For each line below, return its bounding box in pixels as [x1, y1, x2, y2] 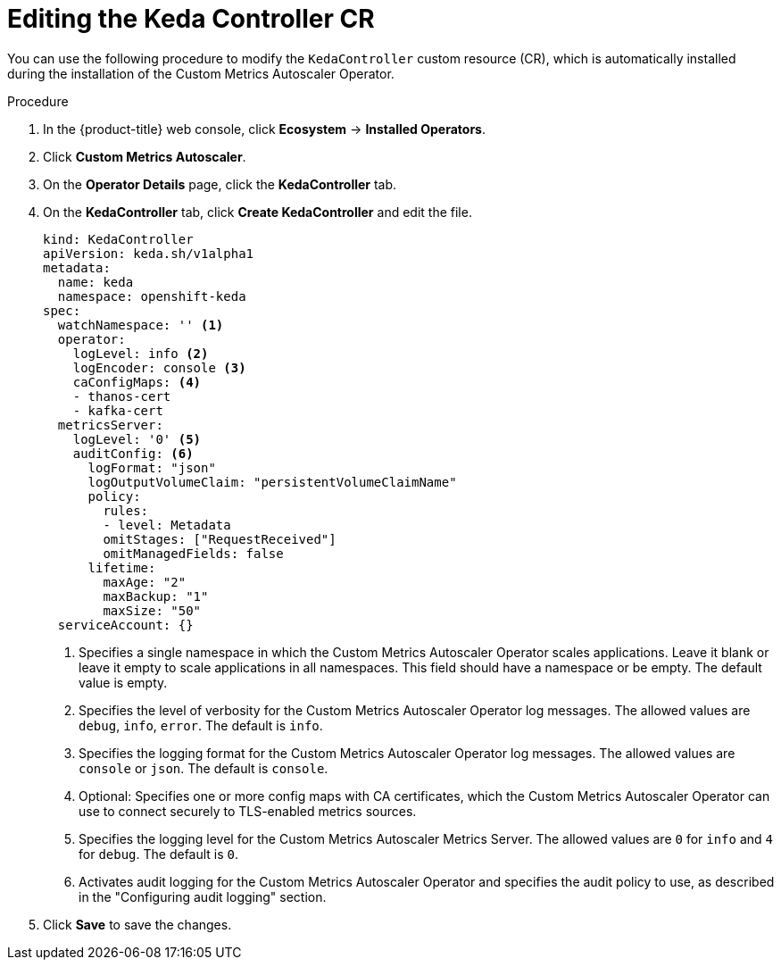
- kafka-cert [72, 403, 163, 418]
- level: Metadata [103, 517, 231, 532]
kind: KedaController [43, 231, 194, 246]
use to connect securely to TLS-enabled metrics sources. [79, 803, 417, 819]
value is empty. [79, 674, 168, 690]
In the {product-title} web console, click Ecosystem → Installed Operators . [43, 121, 486, 137]
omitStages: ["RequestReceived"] [103, 531, 336, 546]
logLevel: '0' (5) [72, 431, 202, 446]
